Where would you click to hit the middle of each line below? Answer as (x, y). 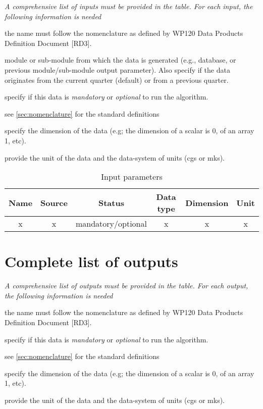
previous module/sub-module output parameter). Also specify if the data (117, 69)
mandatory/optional (111, 224)
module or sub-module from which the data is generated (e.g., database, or (120, 60)
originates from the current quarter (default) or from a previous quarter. (117, 80)
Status (111, 202)
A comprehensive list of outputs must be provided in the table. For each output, (126, 286)
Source (54, 202)
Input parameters (132, 177)
